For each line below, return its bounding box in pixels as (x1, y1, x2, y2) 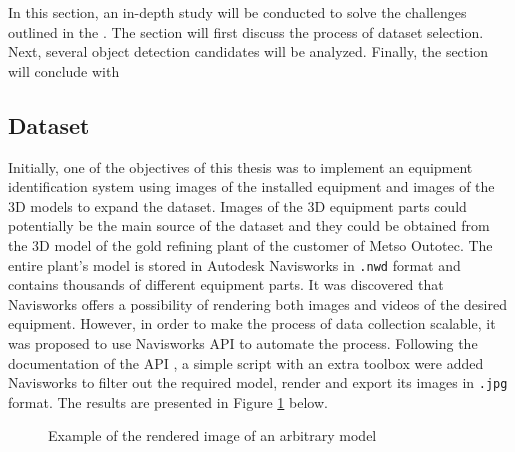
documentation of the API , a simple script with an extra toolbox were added (8, 352, 484, 373)
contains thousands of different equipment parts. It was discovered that (8, 274, 444, 295)
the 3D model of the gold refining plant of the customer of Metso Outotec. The (8, 234, 493, 255)
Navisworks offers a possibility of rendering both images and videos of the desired (8, 293, 507, 314)
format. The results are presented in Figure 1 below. (8, 391, 328, 412)
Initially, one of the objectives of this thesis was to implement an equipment (8, 156, 473, 177)
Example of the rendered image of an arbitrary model (48, 425, 377, 446)
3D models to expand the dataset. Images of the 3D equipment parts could (8, 195, 467, 216)
